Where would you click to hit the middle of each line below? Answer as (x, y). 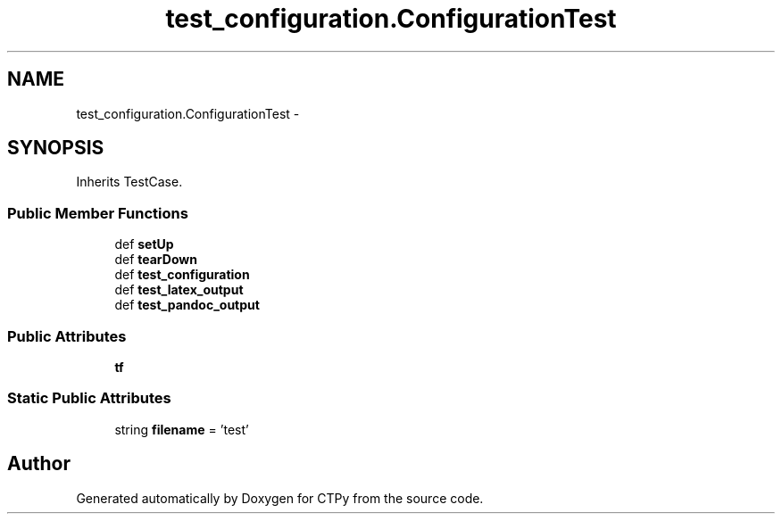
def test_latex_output (179, 290)
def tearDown (156, 260)
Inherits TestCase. (129, 182)
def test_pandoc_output (187, 305)
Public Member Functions (98, 213)
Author (39, 464)
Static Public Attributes (89, 398)
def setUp (144, 244)
